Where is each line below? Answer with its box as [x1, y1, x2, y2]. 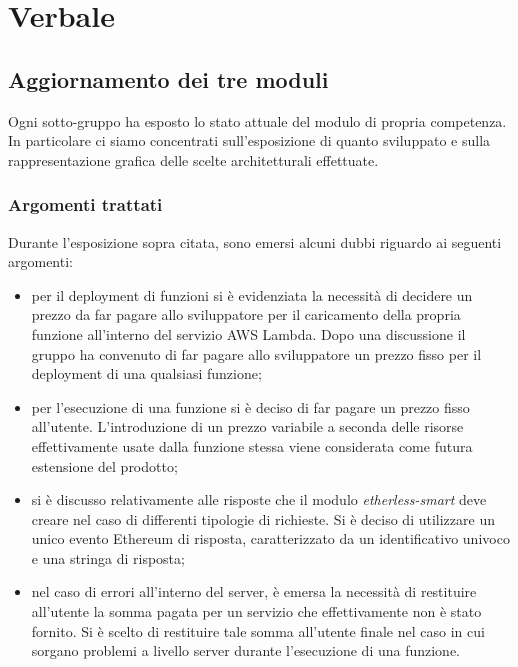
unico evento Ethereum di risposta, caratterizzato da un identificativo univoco [31, 528, 510, 549]
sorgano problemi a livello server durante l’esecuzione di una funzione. [31, 640, 461, 661]
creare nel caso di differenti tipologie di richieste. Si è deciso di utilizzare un [31, 508, 495, 529]
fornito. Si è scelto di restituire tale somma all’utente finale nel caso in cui [31, 620, 485, 641]
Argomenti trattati [8, 192, 163, 217]
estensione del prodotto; [31, 455, 178, 476]
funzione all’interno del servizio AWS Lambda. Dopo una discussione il [31, 323, 466, 344]
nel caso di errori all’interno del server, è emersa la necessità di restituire [31, 581, 477, 602]
